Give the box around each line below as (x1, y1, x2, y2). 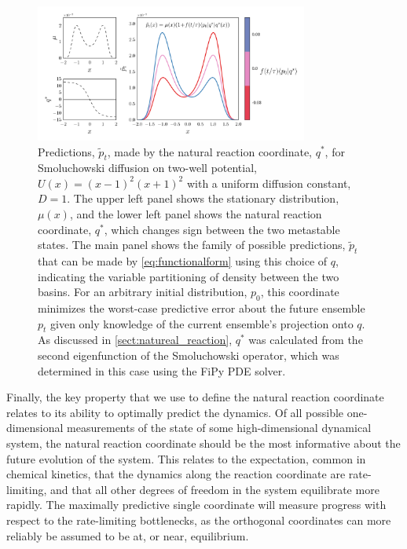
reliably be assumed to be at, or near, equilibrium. (6, 527, 249, 544)
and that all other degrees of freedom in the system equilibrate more (50, 481, 379, 497)
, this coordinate (260, 284, 339, 300)
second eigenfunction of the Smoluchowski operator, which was (38, 347, 339, 364)
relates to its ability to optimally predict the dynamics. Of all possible (6, 404, 344, 420)
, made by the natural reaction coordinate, (107, 143, 313, 159)
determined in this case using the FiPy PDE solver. (38, 362, 286, 379)
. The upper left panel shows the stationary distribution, (67, 190, 339, 207)
